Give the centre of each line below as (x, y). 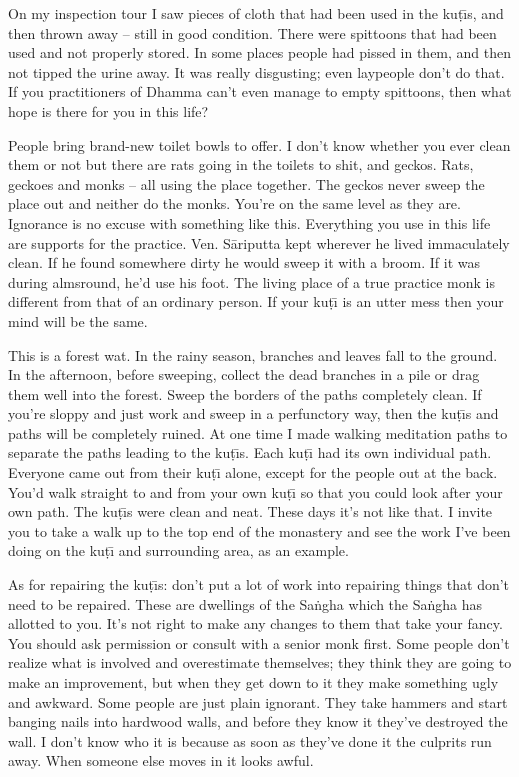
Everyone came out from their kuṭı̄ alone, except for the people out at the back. (253, 472)
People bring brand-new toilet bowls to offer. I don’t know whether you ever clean (259, 144)
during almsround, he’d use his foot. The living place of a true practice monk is (251, 281)
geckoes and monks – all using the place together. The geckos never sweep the (246, 183)
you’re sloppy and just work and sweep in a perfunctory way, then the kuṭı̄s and (253, 413)
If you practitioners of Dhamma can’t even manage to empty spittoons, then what (260, 91)
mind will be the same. (78, 320)
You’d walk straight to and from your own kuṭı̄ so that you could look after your (255, 491)
